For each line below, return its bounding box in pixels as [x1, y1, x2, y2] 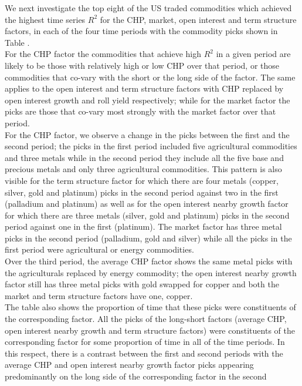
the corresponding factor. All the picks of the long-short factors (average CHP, [5, 313, 287, 325]
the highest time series [5, 13, 86, 25]
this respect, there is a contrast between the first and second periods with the [5, 347, 283, 359]
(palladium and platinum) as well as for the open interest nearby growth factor [5, 197, 289, 210]
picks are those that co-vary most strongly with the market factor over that [5, 105, 276, 118]
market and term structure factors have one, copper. [5, 289, 193, 301]
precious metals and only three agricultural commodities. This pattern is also [5, 163, 282, 175]
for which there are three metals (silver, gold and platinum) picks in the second [5, 209, 290, 221]
